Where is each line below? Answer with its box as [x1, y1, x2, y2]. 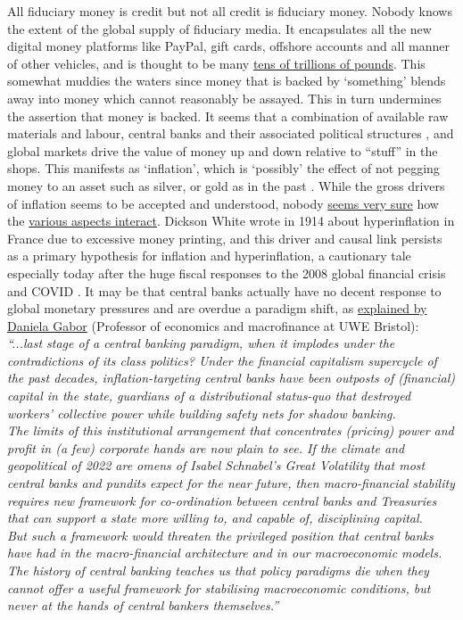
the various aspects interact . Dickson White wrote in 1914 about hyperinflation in [7, 211, 455, 230]
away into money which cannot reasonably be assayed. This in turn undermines [7, 88, 442, 107]
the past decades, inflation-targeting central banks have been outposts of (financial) [7, 368, 455, 387]
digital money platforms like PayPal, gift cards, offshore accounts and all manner [7, 37, 450, 55]
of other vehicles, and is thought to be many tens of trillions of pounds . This [7, 54, 426, 72]
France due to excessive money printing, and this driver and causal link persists [7, 228, 442, 247]
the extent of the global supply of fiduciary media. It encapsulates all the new [7, 19, 432, 37]
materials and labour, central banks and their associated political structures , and [7, 124, 454, 143]
